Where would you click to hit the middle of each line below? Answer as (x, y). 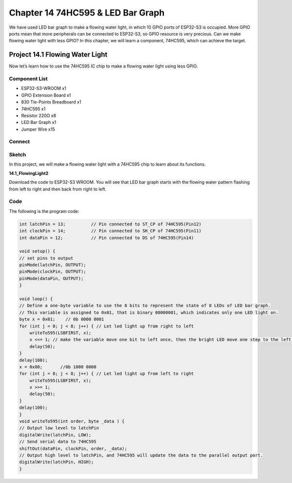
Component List (28, 79)
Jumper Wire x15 (38, 129)
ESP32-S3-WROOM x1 (44, 88)
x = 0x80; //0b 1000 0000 (58, 367)
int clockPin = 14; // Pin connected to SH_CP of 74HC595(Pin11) (110, 231)
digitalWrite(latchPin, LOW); (55, 435)
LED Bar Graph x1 (39, 122)
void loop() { (36, 299)
